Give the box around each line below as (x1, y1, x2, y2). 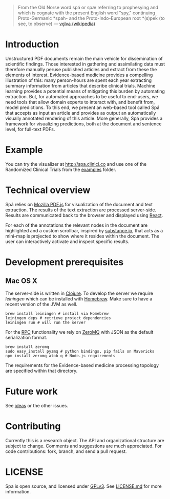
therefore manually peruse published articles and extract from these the (5, 66, 157, 72)
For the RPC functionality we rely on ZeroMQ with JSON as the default (5, 329, 154, 335)
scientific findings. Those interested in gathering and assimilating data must (5, 61, 165, 67)
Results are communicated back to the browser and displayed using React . (5, 212, 163, 218)
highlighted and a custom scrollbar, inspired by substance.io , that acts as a (5, 227, 163, 233)
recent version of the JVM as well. (5, 301, 78, 307)
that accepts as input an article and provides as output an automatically (5, 110, 156, 116)
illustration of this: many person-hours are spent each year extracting (5, 77, 152, 83)
